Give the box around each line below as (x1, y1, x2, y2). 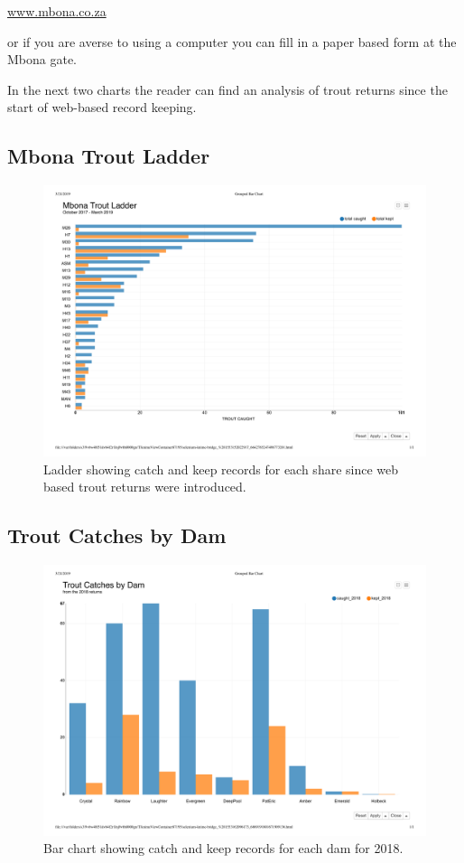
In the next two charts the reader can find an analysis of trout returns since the (7, 80, 448, 98)
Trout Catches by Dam (7, 521, 227, 549)
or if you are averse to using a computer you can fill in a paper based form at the (7, 32, 457, 51)
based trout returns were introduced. (43, 477, 246, 496)
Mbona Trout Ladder (7, 142, 210, 170)
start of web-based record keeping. (7, 98, 197, 117)
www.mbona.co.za (7, 2, 107, 20)
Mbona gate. (7, 50, 78, 69)
